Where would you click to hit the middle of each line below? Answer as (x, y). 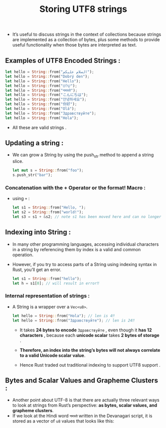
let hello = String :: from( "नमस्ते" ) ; (41, 90)
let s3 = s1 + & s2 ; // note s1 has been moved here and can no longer (87, 217)
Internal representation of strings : (48, 296)
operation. (23, 255)
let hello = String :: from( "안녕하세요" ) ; (46, 100)
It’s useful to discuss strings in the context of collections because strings (87, 34)
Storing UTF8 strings (83, 9)
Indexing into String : (38, 232)
